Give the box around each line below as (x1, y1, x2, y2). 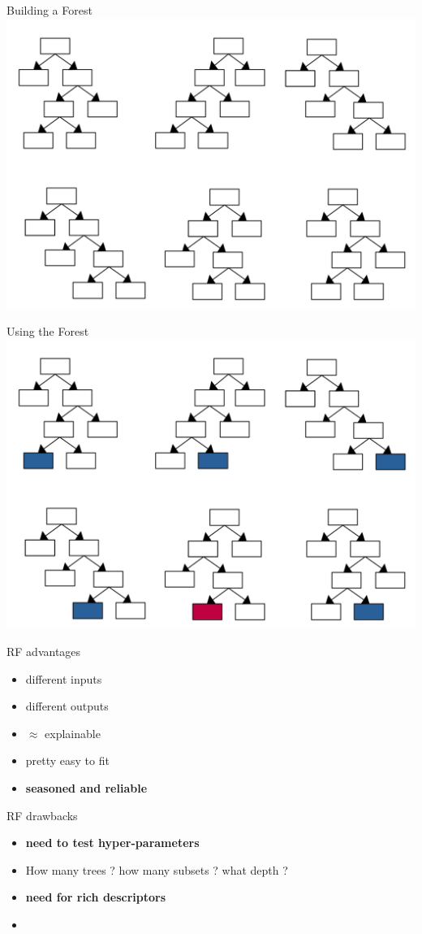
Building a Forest (6, 2, 93, 18)
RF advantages (6, 643, 81, 660)
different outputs (25, 697, 109, 715)
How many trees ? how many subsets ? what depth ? (25, 861, 288, 878)
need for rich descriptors (25, 888, 166, 906)
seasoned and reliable (25, 780, 148, 797)
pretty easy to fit (25, 752, 110, 769)
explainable (45, 724, 101, 741)
